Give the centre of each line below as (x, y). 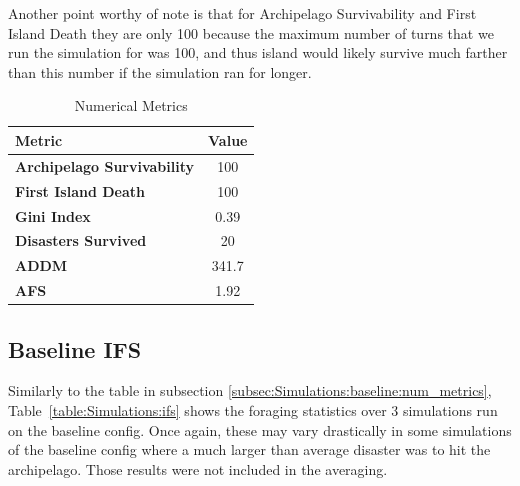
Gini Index (53, 215)
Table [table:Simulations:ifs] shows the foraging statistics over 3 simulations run (253, 409)
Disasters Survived (81, 240)
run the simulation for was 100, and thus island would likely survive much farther (258, 52)
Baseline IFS (75, 348)
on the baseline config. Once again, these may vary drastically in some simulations (260, 429)
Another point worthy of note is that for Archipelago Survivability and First (242, 13)
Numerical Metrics (131, 105)
